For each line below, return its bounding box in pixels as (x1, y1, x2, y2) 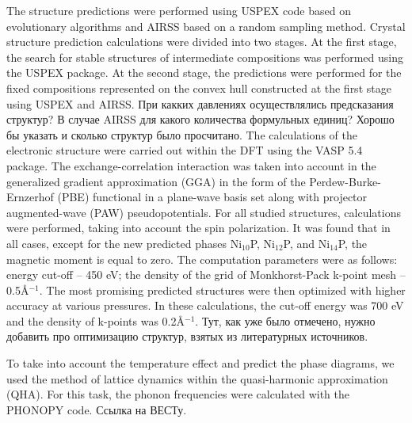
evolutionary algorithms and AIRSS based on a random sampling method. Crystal (6, 17, 406, 34)
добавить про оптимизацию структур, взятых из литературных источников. (6, 328, 368, 345)
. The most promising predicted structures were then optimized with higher (39, 281, 406, 298)
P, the (338, 234, 368, 251)
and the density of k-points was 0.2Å (6, 312, 185, 329)
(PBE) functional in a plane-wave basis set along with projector (57, 189, 368, 205)
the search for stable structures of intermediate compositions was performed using (6, 48, 403, 65)
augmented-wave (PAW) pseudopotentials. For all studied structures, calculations (6, 204, 402, 220)
